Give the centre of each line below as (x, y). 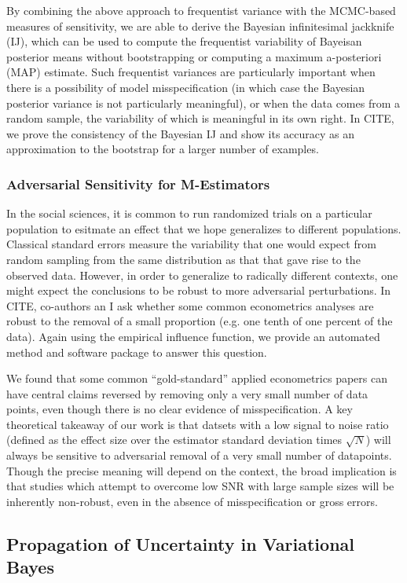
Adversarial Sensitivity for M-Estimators (138, 183)
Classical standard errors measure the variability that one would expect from (191, 244)
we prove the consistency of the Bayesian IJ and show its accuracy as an (181, 133)
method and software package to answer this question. (137, 352)
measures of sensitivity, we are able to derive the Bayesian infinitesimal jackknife (200, 26)
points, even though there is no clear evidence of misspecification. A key (180, 409)
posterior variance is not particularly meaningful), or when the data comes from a (203, 103)
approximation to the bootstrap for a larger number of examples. (163, 149)
